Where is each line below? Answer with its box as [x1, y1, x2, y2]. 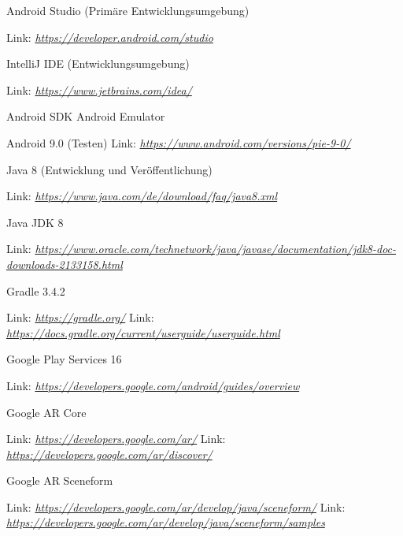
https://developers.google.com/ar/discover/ [6, 445, 213, 462]
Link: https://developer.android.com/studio [6, 28, 213, 45]
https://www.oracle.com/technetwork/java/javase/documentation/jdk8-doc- [35, 240, 397, 257]
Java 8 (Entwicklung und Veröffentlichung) [6, 161, 213, 177]
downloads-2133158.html [6, 255, 123, 272]
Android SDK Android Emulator [6, 108, 165, 125]
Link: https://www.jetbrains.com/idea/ [6, 81, 192, 98]
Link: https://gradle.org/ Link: [6, 309, 154, 326]
